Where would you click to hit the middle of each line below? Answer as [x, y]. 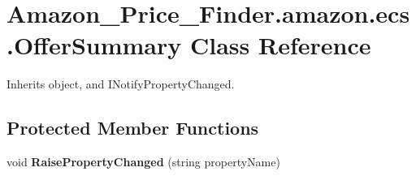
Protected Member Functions [133, 128]
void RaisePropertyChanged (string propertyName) [143, 162]
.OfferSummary [94, 45]
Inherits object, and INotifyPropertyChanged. [121, 84]
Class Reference [281, 45]
